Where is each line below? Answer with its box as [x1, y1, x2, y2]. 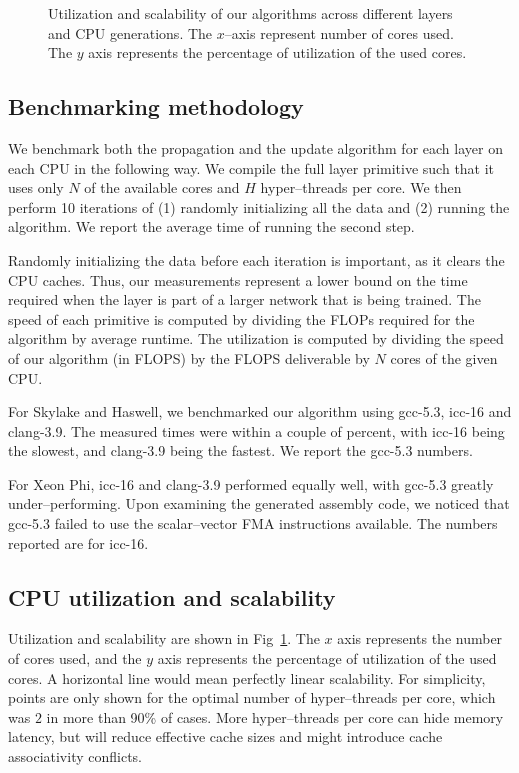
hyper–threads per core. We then [260, 177, 462, 198]
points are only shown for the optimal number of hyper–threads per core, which [8, 687, 496, 708]
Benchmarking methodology [8, 91, 304, 122]
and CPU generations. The [48, 22, 213, 43]
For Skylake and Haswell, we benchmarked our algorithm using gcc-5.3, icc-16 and [8, 401, 512, 422]
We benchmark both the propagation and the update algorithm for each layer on [8, 137, 503, 158]
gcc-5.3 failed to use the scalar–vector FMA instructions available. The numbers [8, 513, 498, 534]
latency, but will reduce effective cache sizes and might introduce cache [8, 726, 443, 747]
